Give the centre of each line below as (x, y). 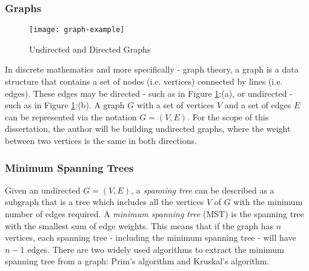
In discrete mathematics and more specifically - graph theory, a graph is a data (152, 69)
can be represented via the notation (71, 116)
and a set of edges (258, 105)
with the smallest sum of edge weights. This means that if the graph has (139, 225)
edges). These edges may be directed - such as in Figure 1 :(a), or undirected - (149, 93)
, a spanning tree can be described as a (203, 190)
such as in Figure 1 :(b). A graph (65, 105)
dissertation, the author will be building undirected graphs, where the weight (148, 129)
